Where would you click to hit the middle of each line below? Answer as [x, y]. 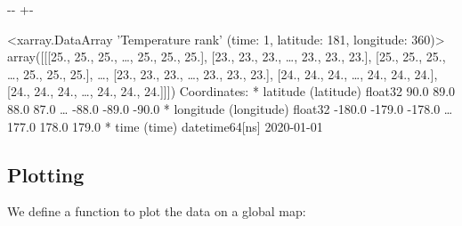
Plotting [46, 174]
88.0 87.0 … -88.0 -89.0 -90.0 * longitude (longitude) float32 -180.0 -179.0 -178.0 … [230, 108]
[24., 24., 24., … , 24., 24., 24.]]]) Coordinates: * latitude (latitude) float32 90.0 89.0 [231, 91]
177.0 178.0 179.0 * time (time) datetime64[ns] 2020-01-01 [165, 126]
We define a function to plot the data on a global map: [157, 211]
